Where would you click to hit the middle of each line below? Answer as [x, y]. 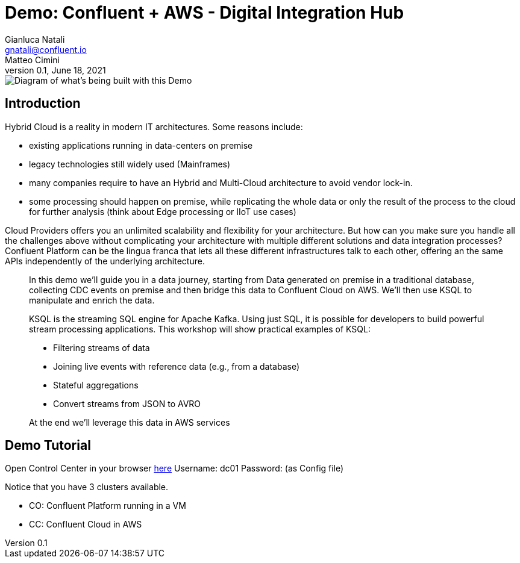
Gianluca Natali [35, 39]
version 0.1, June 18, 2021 [55, 70]
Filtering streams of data [102, 347]
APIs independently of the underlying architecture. [105, 261]
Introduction [43, 104]
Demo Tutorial [48, 446]
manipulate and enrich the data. [92, 300]
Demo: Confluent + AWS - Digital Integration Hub [205, 13]
